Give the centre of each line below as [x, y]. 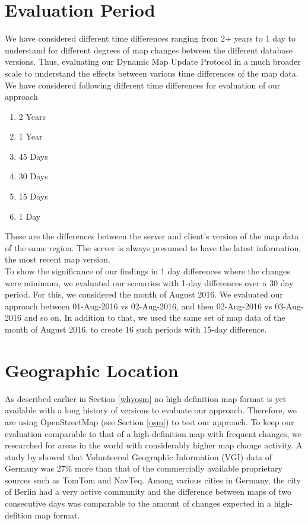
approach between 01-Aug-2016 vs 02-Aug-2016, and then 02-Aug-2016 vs [139, 306]
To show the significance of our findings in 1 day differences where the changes [147, 271]
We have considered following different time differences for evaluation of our [143, 85]
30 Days [33, 176]
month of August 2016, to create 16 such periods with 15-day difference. [136, 329]
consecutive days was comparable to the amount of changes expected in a [138, 503]
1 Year [31, 136]
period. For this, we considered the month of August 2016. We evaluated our [144, 294]
